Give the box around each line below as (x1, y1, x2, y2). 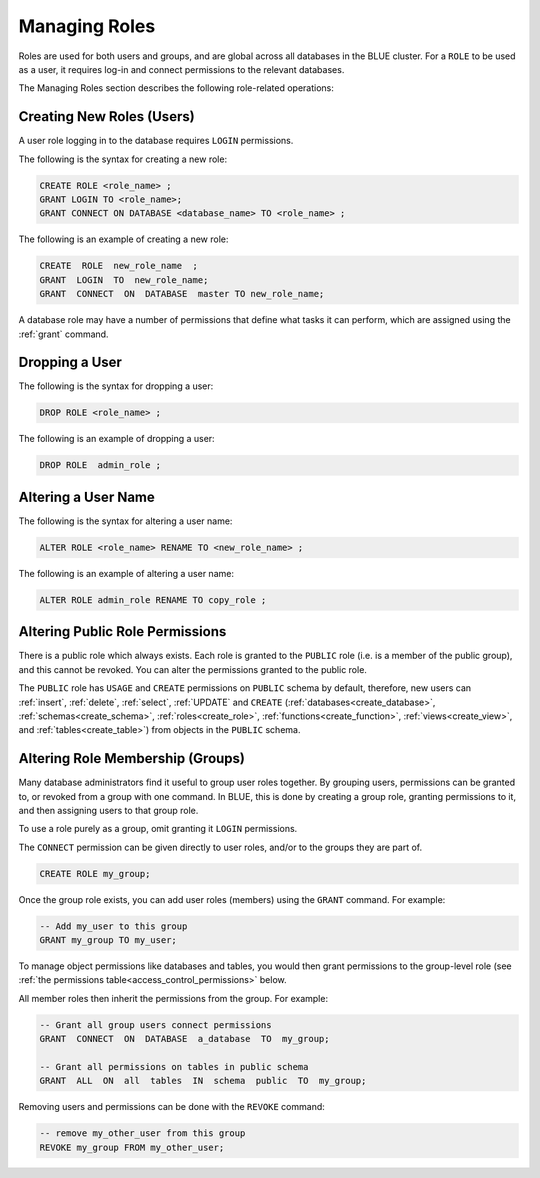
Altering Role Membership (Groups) (18, 750, 245, 767)
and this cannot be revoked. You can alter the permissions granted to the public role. (18, 663, 367, 675)
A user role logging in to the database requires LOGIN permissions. (18, 135, 294, 147)
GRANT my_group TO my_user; (39, 935, 177, 946)
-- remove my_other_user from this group (39, 1128, 246, 1139)
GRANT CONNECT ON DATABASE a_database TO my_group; (39, 1033, 330, 1045)
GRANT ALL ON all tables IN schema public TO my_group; (39, 1075, 367, 1087)
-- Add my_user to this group (39, 920, 188, 932)
